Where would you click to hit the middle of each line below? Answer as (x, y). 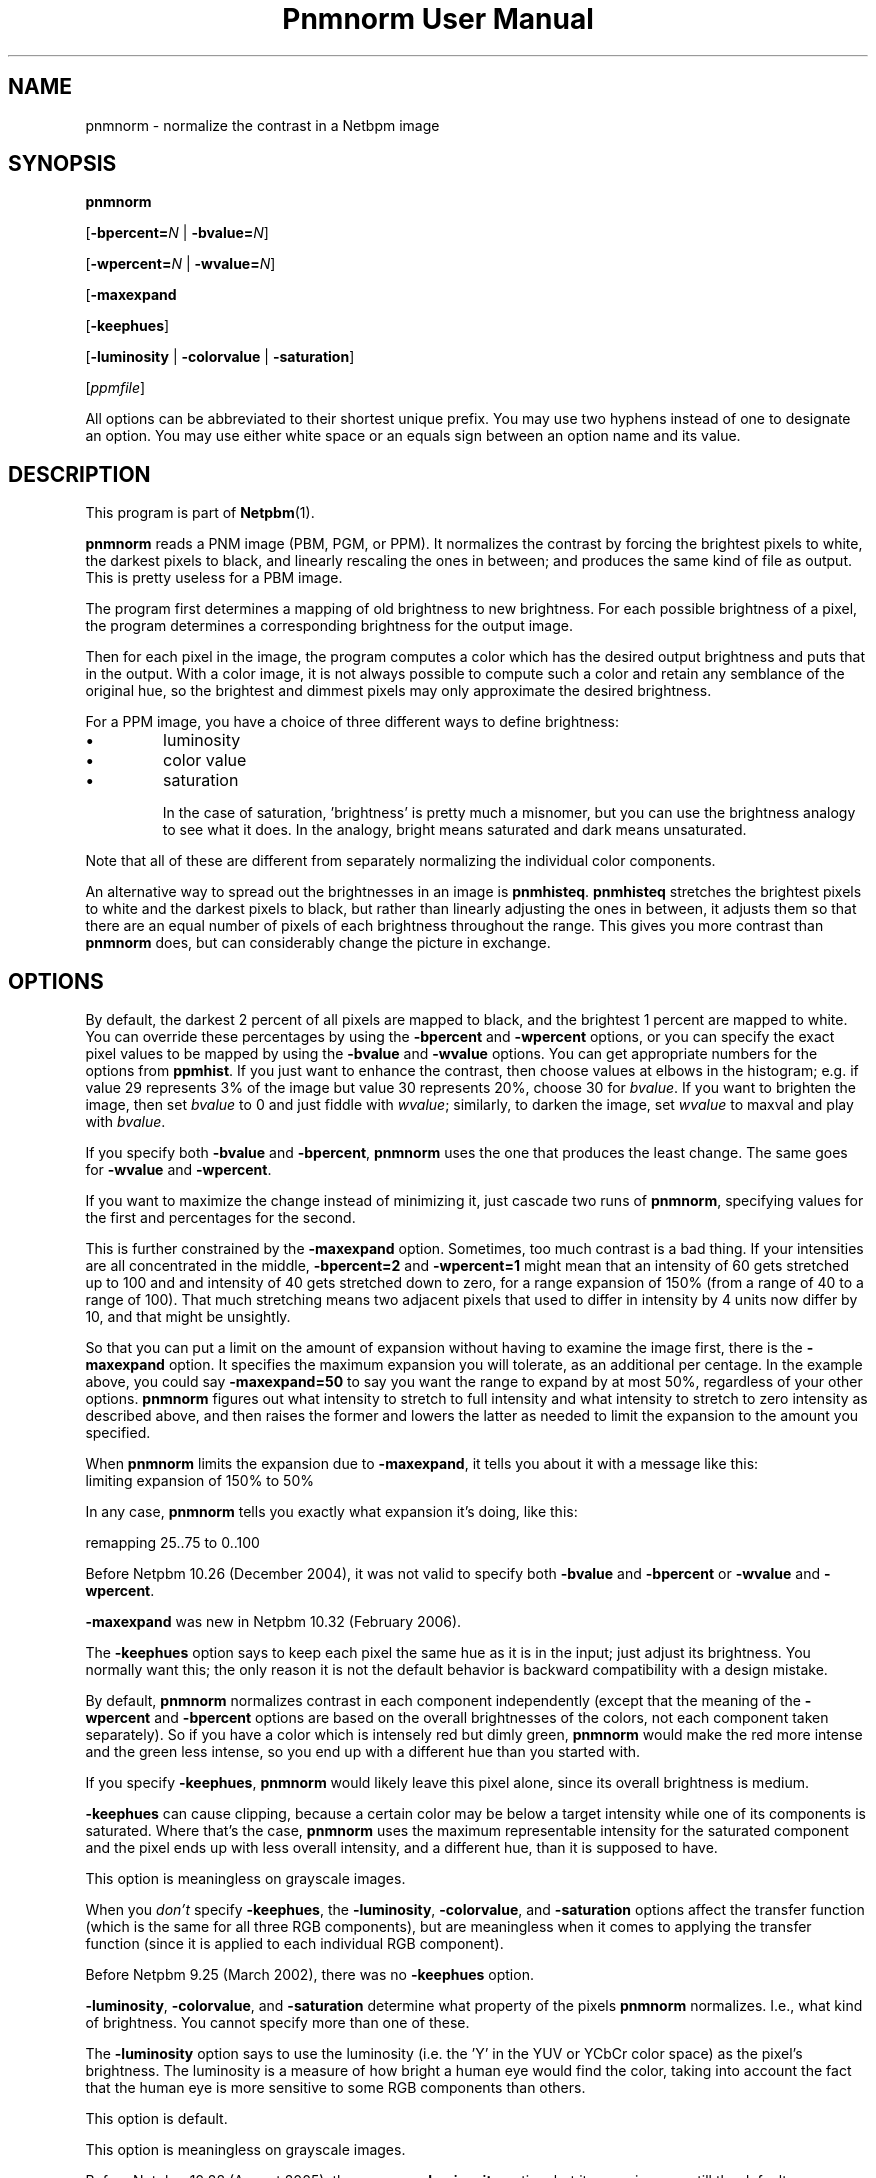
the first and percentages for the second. (220, 1218)
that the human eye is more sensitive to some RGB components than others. (335, 2088)
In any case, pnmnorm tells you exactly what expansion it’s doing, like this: (331, 1512)
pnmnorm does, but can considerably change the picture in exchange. (318, 943)
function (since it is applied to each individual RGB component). (294, 1944)
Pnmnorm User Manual (438, 19)
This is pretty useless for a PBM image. (214, 578)
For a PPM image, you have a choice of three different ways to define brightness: (352, 722)
